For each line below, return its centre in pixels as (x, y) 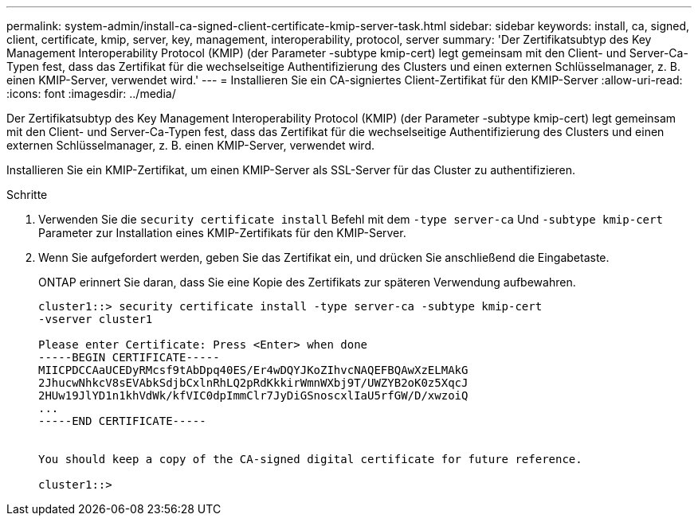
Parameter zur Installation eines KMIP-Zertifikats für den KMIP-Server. (222, 233)
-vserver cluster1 (96, 319)
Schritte (27, 195)
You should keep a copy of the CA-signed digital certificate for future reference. (310, 459)
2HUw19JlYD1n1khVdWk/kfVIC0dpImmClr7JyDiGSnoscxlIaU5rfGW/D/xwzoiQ (253, 395)
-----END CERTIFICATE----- (122, 421)
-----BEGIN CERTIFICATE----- (129, 357)
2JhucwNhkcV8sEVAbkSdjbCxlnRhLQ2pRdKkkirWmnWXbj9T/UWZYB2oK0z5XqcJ (253, 383)
